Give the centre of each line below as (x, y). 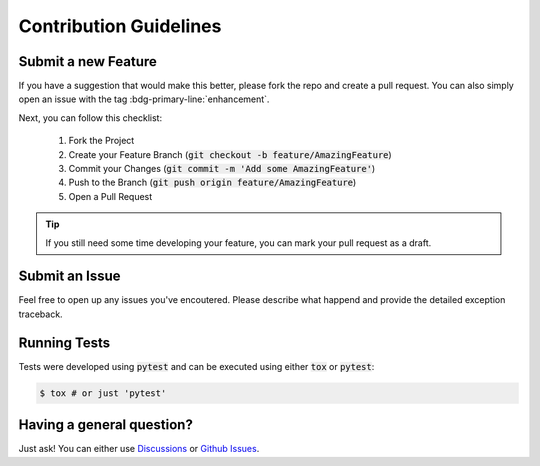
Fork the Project (101, 141)
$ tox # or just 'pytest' (103, 393)
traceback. (41, 314)
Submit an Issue (69, 276)
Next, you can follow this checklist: (90, 117)
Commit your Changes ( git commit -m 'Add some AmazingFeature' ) (222, 169)
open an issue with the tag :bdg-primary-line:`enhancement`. (144, 99)
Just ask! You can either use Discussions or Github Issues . (139, 449)
